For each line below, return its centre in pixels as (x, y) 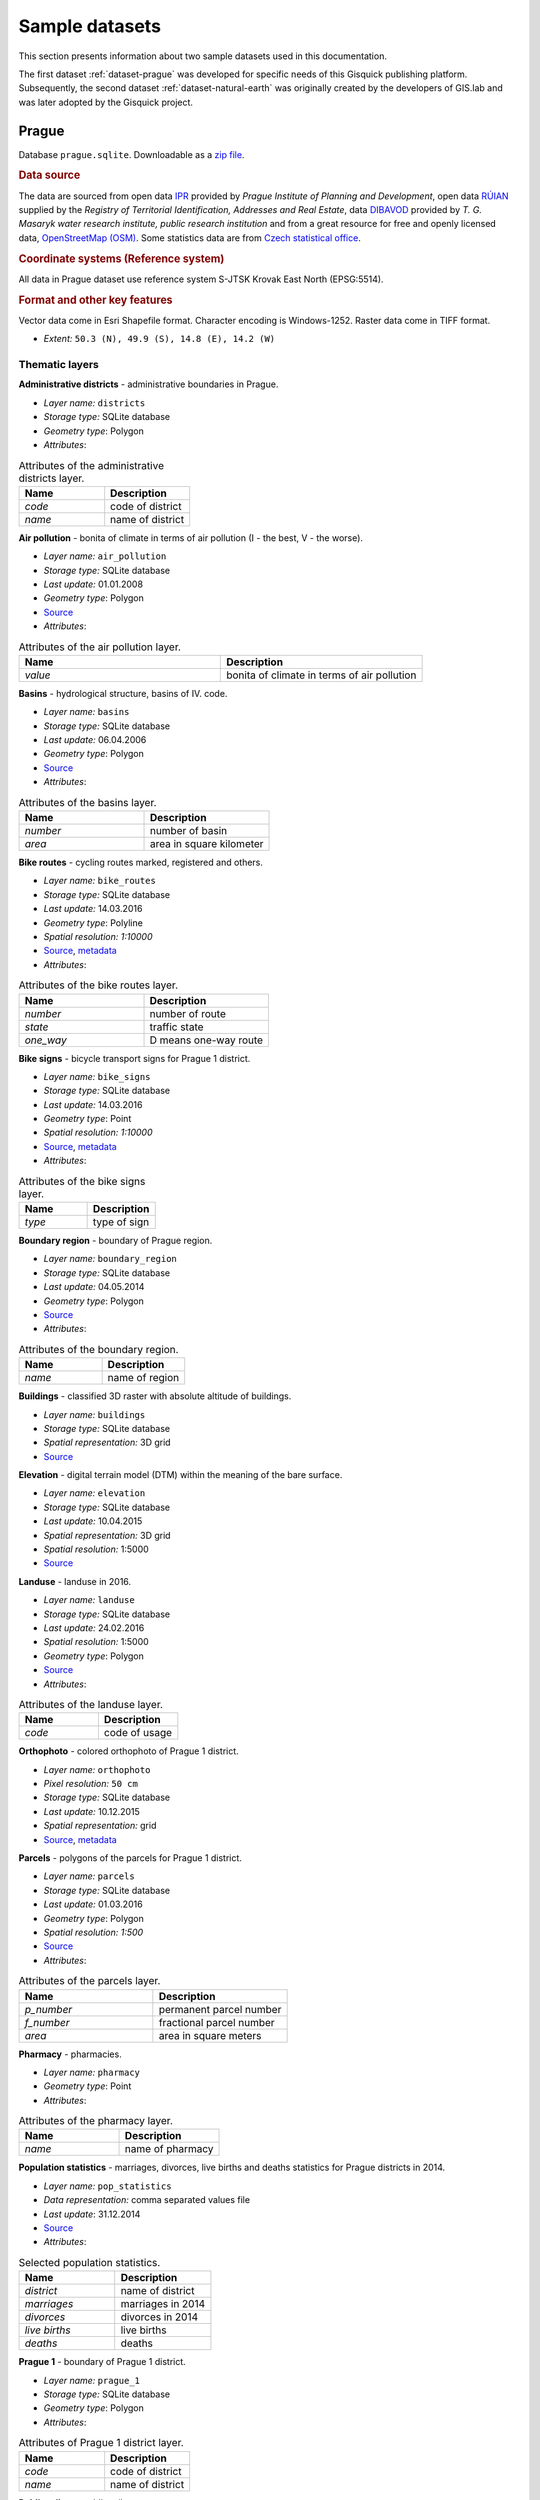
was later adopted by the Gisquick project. (106, 102)
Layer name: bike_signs (97, 1076)
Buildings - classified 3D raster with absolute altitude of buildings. (155, 1396)
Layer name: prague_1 (91, 2380)
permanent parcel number (220, 2009)
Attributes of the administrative (91, 465)
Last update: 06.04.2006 (95, 740)
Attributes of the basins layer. (87, 802)
